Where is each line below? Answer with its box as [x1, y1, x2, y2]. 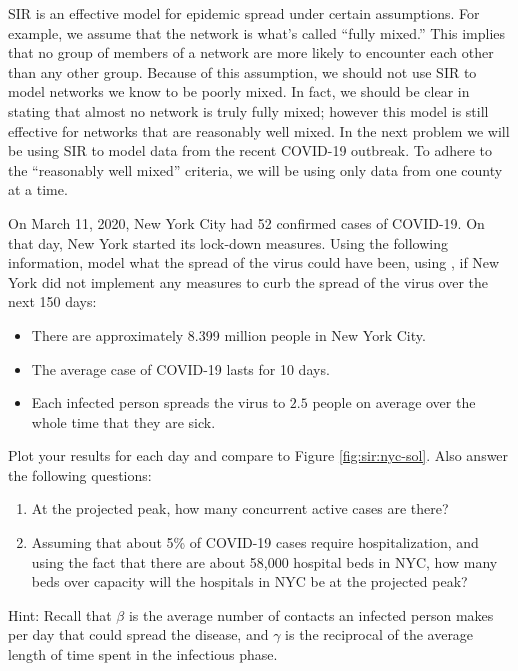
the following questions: [8, 464, 152, 485]
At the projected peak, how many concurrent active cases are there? [31, 498, 449, 519]
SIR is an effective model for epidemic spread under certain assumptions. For [8, 3, 480, 23]
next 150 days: [8, 291, 97, 312]
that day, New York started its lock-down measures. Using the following [8, 232, 448, 253]
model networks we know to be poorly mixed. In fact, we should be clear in [8, 81, 470, 102]
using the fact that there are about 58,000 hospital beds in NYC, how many [31, 551, 498, 572]
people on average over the [312, 392, 476, 413]
